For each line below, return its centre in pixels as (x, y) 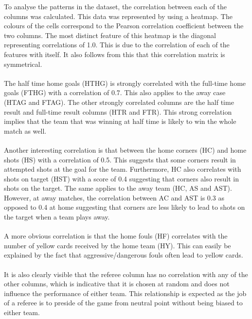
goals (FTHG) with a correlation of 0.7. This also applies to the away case (115, 92)
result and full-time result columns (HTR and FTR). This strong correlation (118, 111)
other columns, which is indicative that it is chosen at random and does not (117, 284)
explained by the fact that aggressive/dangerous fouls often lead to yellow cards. (124, 255)
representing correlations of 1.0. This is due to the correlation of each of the (117, 45)
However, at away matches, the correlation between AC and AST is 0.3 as (114, 197)
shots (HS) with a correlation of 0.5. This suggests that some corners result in (120, 159)
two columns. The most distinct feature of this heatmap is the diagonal (110, 35)
